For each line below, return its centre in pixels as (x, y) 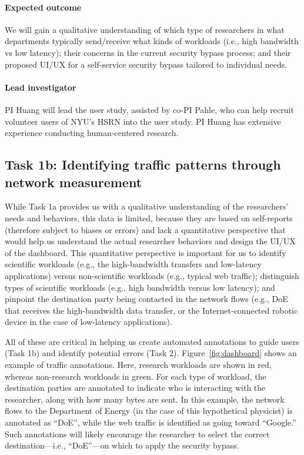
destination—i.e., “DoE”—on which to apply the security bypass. (122, 445)
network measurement (74, 182)
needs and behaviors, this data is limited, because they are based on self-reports (149, 217)
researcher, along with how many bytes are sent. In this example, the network (145, 399)
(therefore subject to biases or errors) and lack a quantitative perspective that (145, 229)
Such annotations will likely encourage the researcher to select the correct (137, 434)
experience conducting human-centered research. (92, 133)
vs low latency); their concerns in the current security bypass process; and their (148, 52)
